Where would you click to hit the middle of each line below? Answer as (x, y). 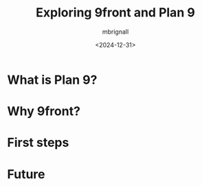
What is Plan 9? (52, 80)
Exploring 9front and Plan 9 (115, 13)
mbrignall (115, 32)
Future (26, 174)
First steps (38, 143)
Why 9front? (44, 112)
